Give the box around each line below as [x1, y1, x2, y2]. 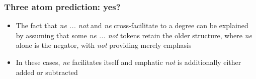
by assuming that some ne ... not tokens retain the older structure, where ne [16, 30, 252, 40]
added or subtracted [16, 66, 78, 77]
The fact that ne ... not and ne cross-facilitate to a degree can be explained [16, 20, 248, 31]
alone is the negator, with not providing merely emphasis [16, 40, 192, 50]
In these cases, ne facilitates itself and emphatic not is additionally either [16, 57, 241, 67]
